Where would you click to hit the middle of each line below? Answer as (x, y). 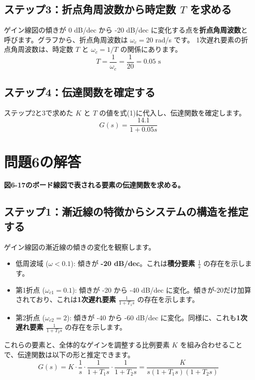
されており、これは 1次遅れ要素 (66, 299)
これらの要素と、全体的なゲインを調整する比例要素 (87, 345)
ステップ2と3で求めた (39, 112)
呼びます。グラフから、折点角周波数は (66, 39)
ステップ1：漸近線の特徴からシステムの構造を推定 (126, 211)
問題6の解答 (43, 161)
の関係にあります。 (151, 49)
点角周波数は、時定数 (39, 49)
